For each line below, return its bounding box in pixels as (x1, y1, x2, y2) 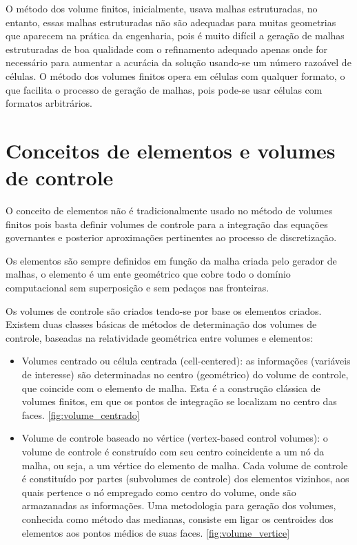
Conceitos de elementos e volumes (6, 136, 336, 164)
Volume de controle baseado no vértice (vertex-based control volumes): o (21, 431, 328, 445)
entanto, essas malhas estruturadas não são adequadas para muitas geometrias (6, 14, 336, 29)
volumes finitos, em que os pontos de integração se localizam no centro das (21, 394, 337, 409)
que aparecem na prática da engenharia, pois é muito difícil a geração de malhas (6, 28, 345, 43)
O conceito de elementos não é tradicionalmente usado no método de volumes (6, 203, 333, 218)
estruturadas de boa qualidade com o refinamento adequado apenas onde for (6, 41, 328, 56)
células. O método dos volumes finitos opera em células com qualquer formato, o (6, 68, 345, 83)
